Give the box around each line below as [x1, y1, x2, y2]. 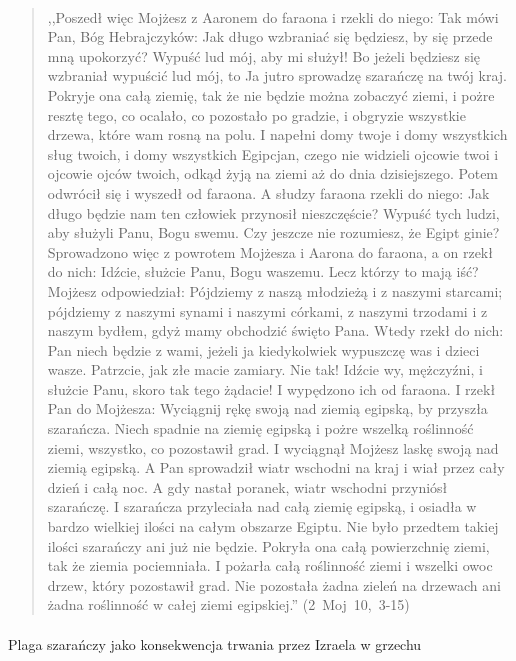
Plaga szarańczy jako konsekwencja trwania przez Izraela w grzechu [8, 633, 422, 654]
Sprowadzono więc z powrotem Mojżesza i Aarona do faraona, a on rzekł [47, 241, 493, 262]
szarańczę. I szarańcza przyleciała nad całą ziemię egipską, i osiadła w [47, 496, 477, 517]
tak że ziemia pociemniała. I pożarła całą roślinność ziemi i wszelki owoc [47, 555, 493, 576]
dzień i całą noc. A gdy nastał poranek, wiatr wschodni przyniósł [47, 476, 448, 497]
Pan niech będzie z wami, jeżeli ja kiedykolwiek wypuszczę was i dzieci [47, 339, 480, 360]
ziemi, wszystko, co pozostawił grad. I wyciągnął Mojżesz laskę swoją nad [47, 437, 499, 458]
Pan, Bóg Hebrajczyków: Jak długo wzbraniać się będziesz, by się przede [47, 26, 493, 47]
